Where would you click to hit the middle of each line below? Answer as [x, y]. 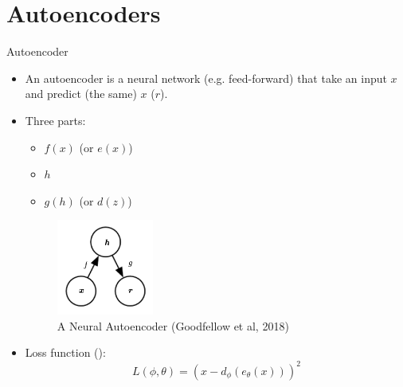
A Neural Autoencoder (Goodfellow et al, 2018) [173, 325]
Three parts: [55, 120]
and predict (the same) [81, 94]
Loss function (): [65, 352]
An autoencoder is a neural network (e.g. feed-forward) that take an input [206, 78]
